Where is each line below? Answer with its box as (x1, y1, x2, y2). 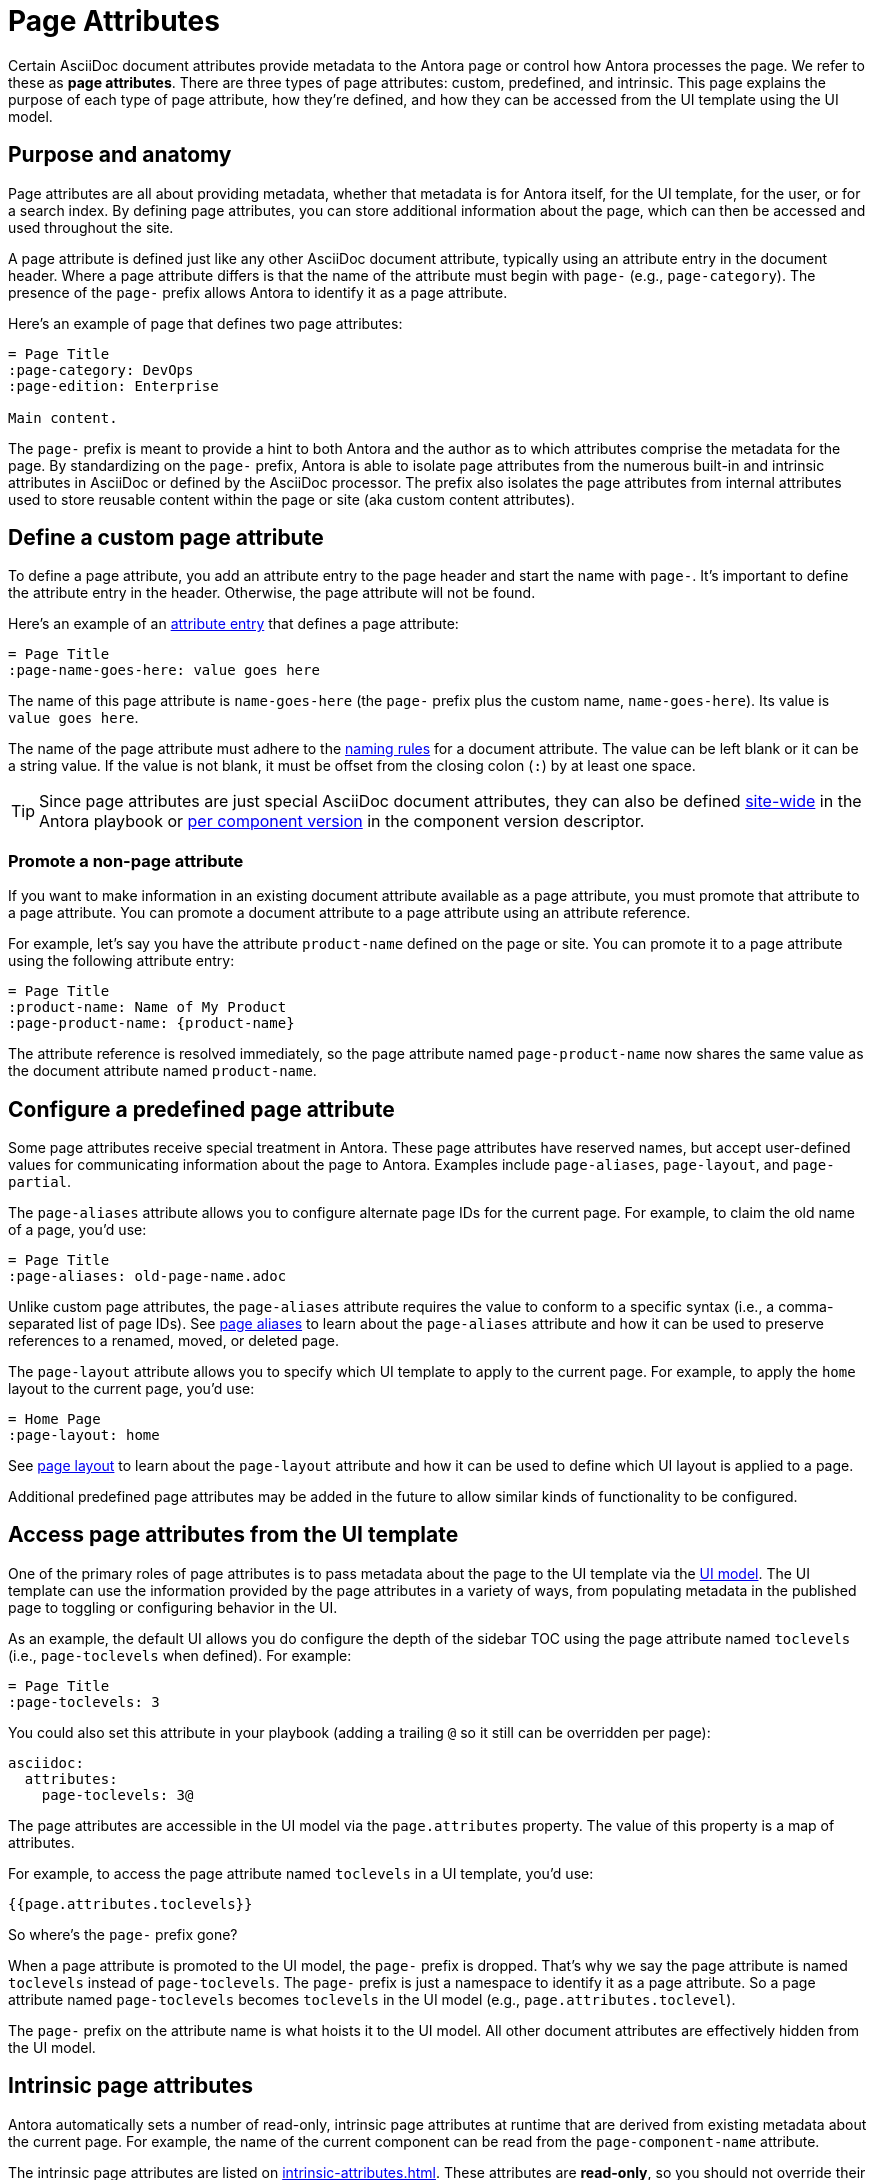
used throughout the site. (8, 218, 174, 236)
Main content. (8, 409, 118, 426)
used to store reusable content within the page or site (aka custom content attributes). (8, 490, 575, 508)
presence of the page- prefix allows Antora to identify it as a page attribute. (8, 283, 508, 301)
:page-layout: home (8, 1427, 160, 1444)
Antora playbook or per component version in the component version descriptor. (39, 811, 645, 832)
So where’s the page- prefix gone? (8, 1925, 238, 1943)
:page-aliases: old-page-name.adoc (8, 1268, 287, 1285)
